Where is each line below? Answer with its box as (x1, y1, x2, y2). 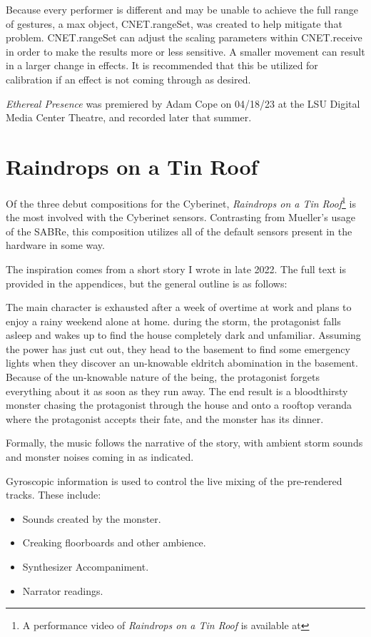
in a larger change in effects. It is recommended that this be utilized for (6, 58, 318, 73)
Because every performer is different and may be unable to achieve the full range (6, 2, 359, 16)
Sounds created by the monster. (22, 511, 161, 526)
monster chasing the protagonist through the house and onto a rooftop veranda (6, 397, 352, 412)
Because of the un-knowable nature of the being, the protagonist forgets (6, 370, 320, 384)
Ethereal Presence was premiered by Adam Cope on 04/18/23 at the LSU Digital (6, 96, 360, 111)
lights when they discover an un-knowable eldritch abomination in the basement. (6, 355, 358, 370)
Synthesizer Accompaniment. (22, 559, 149, 574)
